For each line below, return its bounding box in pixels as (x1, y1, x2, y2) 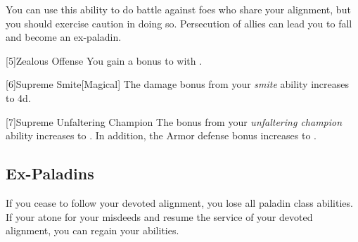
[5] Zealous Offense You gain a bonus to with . (6, 53, 203, 68)
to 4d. (6, 90, 31, 105)
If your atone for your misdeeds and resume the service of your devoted (6, 209, 313, 224)
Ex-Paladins (6, 163, 94, 184)
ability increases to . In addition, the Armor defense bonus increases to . (6, 128, 317, 143)
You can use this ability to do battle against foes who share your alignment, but (6, 2, 351, 16)
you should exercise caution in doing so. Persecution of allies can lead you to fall (6, 15, 352, 30)
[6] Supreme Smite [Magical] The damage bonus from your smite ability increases (6, 77, 349, 91)
